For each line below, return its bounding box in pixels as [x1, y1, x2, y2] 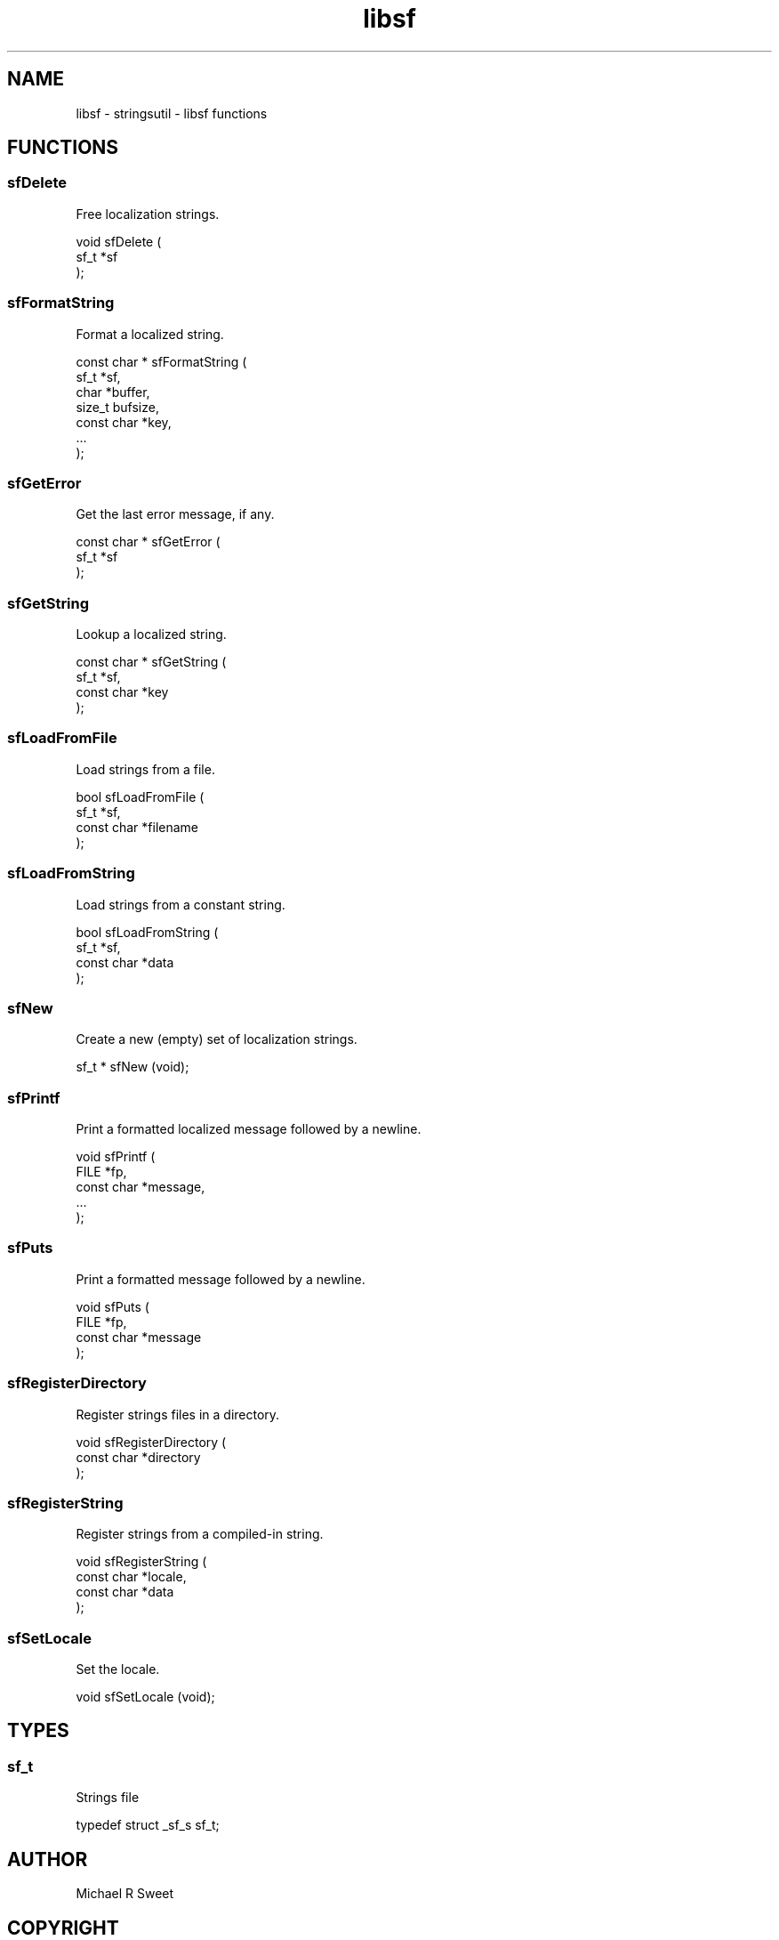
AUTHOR [7, 1847, 88, 1871]
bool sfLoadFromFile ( [76, 788, 205, 804]
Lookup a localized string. [76, 626, 227, 643]
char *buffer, [76, 384, 150, 400]
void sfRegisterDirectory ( [76, 1434, 227, 1450]
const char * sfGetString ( [76, 654, 227, 670]
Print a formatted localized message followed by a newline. [76, 1121, 422, 1137]
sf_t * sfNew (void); [76, 1059, 189, 1075]
